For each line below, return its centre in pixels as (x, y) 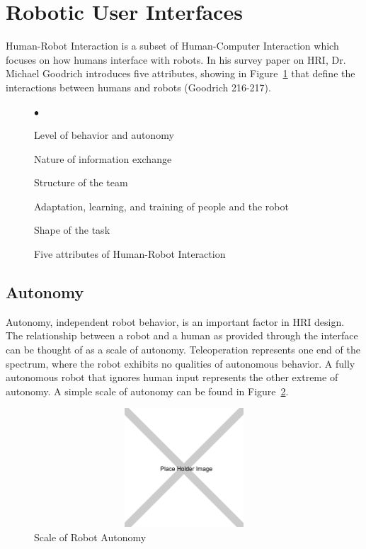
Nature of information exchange (103, 158)
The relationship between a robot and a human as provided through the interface (182, 335)
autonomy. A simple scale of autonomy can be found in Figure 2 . (147, 391)
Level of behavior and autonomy (104, 135)
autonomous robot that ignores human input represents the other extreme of (172, 377)
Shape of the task (72, 230)
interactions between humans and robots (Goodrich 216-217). (138, 87)
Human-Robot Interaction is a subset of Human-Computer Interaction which (172, 46)
